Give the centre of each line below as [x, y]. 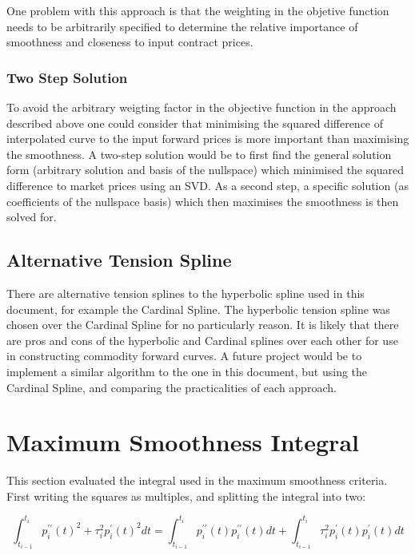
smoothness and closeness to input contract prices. [130, 42]
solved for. [32, 217]
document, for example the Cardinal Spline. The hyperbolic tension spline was [198, 309]
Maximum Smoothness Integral [183, 442]
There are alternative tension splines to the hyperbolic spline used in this [186, 293]
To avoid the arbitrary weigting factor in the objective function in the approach [202, 107]
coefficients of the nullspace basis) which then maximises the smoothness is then [203, 201]
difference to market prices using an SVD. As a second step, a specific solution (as [207, 185]
